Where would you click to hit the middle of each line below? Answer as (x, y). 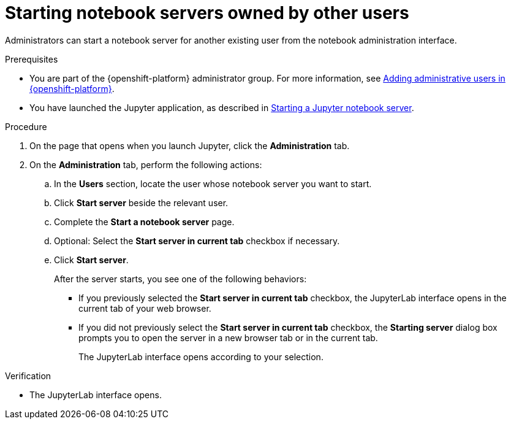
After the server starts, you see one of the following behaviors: (180, 279)
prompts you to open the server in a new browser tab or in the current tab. (228, 337)
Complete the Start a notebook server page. (144, 222)
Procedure (26, 126)
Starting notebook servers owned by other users (207, 13)
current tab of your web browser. (145, 308)
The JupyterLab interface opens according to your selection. (201, 357)
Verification (28, 376)
